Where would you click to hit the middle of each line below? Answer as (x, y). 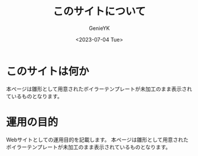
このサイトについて (99, 11)
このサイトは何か (48, 71)
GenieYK (99, 28)
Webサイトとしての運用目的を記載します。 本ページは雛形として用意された (98, 140)
